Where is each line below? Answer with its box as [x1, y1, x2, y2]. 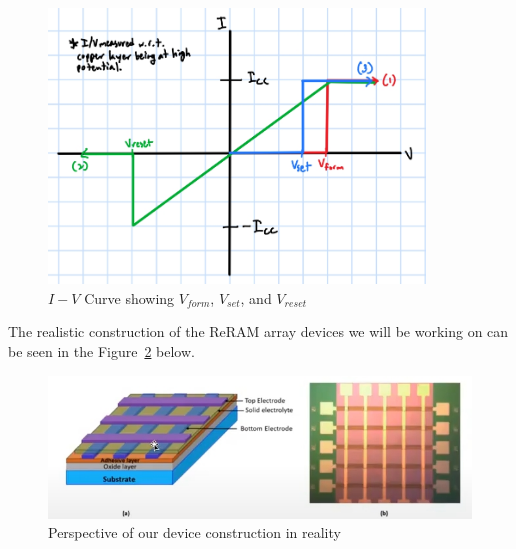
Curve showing [84, 287, 175, 308]
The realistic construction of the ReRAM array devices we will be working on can [8, 321, 509, 342]
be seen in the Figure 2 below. [8, 341, 195, 362]
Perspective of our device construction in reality [48, 522, 341, 543]
